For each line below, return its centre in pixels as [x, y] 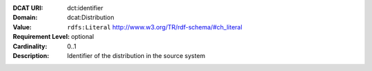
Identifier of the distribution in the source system [136, 55]
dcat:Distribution [91, 18]
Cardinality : [30, 46]
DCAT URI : [28, 8]
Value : [22, 27]
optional [83, 37]
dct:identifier [85, 8]
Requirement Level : [41, 37]
